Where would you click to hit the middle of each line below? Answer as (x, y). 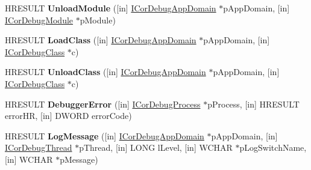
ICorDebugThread (39, 147)
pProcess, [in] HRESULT (253, 104)
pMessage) (79, 159)
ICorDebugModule (39, 20)
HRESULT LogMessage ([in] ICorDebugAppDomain (105, 135)
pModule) (98, 20)
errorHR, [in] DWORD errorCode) (68, 116)
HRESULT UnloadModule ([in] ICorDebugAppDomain (111, 8)
